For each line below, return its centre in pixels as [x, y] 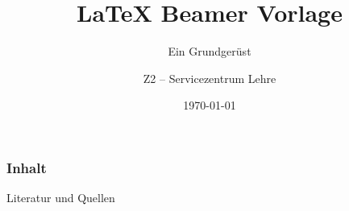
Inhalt [27, 167]
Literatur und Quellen [61, 198]
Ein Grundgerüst [210, 51]
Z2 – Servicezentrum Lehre [210, 78]
